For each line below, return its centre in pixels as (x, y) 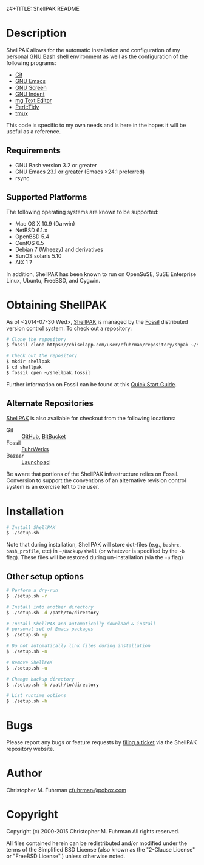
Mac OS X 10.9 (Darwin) (45, 223)
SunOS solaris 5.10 (38, 256)
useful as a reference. (34, 131)
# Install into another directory (50, 607)
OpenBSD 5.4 (32, 237)
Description (36, 33)
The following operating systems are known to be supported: (83, 212)
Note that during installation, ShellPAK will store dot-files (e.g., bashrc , (93, 545)
